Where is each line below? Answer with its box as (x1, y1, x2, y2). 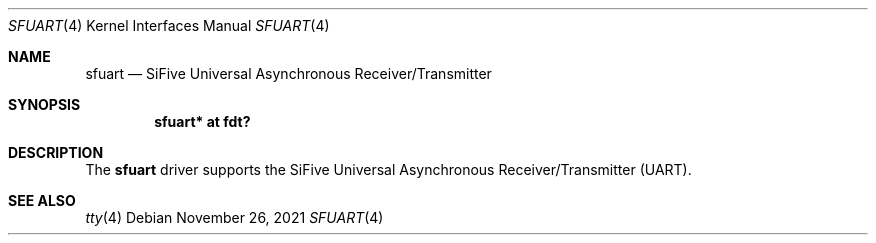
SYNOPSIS (8, 96, 81, 113)
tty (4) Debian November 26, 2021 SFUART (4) (85, 209, 384, 226)
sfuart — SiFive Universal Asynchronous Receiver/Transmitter (85, 65, 492, 82)
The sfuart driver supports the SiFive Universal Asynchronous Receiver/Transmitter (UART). (85, 161, 692, 178)
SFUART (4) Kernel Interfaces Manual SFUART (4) (8, 17, 330, 34)
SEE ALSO (8, 192, 76, 209)
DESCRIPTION (8, 144, 104, 161)
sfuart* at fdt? (154, 113, 251, 130)
